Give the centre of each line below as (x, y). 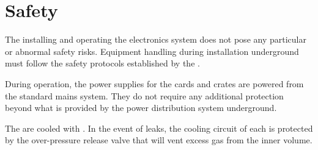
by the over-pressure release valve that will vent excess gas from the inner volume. (159, 140)
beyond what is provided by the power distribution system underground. (141, 108)
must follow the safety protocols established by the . (102, 63)
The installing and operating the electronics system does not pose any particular (156, 39)
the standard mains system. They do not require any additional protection (144, 95)
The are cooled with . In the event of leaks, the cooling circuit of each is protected (159, 128)
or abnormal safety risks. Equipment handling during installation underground (152, 51)
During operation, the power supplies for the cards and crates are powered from (154, 83)
